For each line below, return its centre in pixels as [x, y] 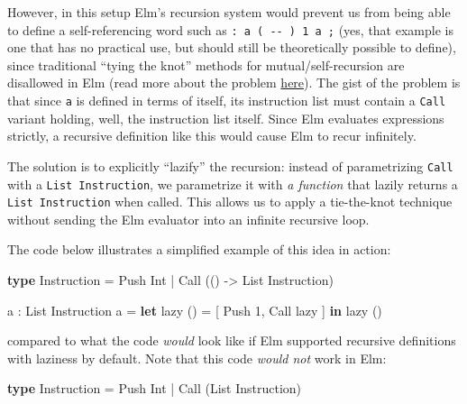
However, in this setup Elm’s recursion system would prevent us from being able [229, 12]
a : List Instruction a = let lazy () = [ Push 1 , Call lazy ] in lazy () [195, 310]
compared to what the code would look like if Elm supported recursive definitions [232, 340]
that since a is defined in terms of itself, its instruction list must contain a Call [227, 101]
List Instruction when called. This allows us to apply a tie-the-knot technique [230, 202]
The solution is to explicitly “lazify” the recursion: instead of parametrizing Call [230, 165]
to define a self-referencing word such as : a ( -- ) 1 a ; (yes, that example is [230, 29]
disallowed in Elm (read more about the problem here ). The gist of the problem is [234, 83]
